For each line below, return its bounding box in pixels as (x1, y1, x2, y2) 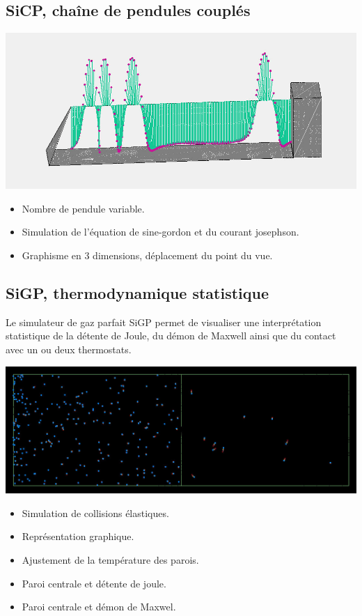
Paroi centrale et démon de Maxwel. (22, 599, 176, 614)
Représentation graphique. (22, 529, 134, 544)
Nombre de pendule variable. (22, 201, 145, 215)
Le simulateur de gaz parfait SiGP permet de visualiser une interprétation (6, 314, 322, 329)
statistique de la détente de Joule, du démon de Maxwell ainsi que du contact (6, 328, 336, 343)
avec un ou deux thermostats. (6, 341, 132, 356)
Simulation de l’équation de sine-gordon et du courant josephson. (22, 224, 299, 239)
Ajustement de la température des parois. (22, 552, 199, 567)
